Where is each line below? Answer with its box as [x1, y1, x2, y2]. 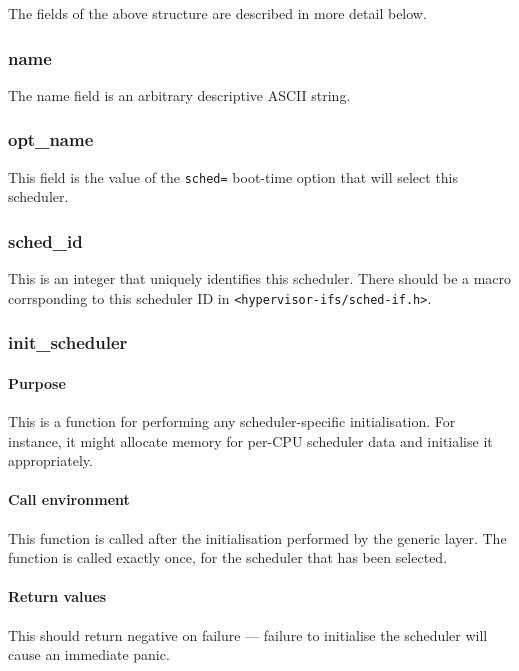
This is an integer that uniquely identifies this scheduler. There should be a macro [8, 268, 512, 289]
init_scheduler [8, 330, 128, 355]
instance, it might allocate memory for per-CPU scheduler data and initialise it [8, 430, 493, 451]
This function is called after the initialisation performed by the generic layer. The [8, 527, 507, 548]
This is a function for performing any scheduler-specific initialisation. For [8, 410, 456, 431]
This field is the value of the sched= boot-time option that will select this [8, 166, 459, 187]
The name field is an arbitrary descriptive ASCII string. [8, 84, 351, 105]
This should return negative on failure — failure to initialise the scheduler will [8, 624, 488, 645]
